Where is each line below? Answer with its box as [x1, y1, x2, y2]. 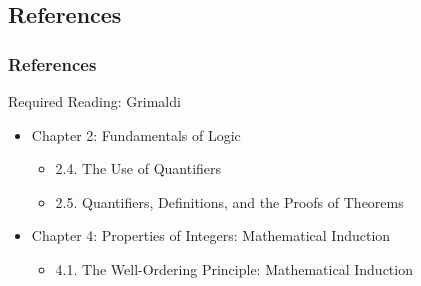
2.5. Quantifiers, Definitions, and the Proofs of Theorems [55, 191, 404, 212]
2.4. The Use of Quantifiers [55, 158, 222, 179]
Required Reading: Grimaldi [8, 91, 181, 111]
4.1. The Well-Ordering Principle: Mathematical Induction [55, 258, 413, 279]
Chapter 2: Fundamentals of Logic [31, 124, 241, 145]
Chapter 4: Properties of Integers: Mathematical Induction [31, 225, 391, 246]
